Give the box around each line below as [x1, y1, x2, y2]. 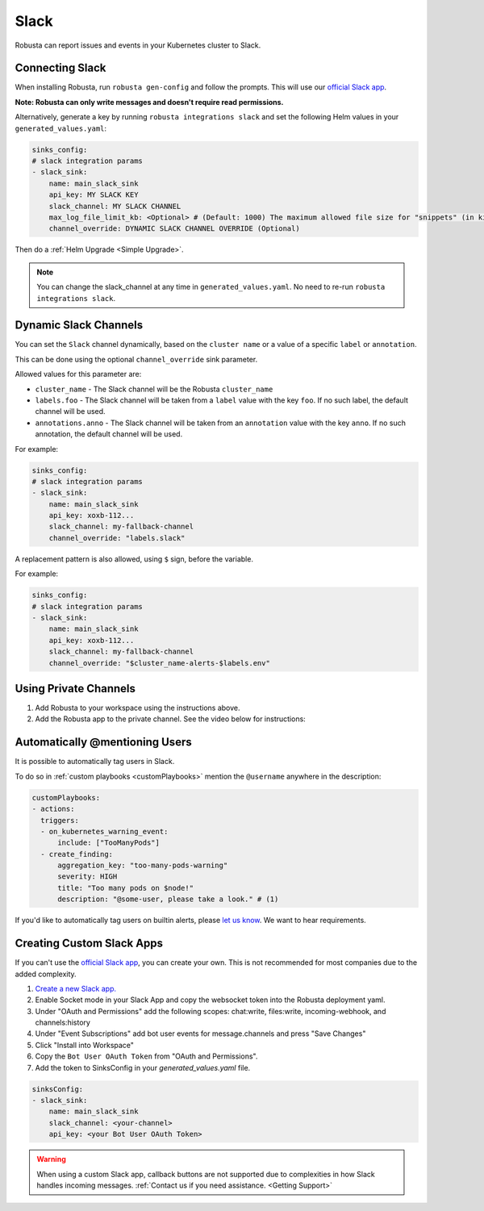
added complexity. [15, 969, 77, 979]
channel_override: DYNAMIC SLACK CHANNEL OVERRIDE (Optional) [48, 224, 300, 233]
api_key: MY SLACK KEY [48, 190, 139, 199]
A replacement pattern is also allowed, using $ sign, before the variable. [15, 553, 254, 564]
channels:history [35, 1017, 90, 1028]
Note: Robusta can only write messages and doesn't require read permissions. [15, 97, 284, 106]
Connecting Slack [15, 61, 106, 75]
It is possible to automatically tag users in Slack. [15, 757, 175, 766]
